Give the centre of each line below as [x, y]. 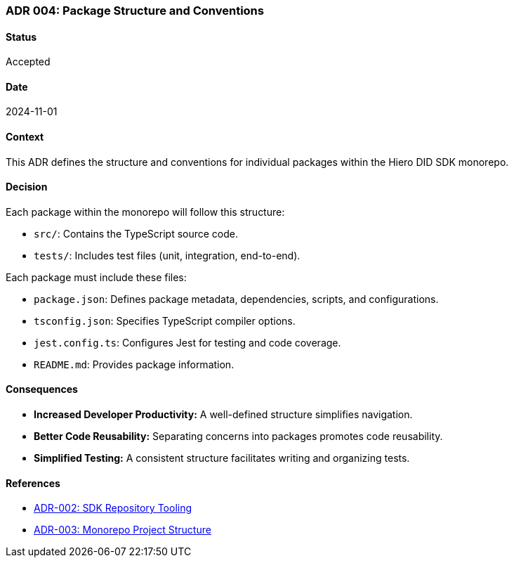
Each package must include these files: [96, 277]
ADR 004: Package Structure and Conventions [135, 11]
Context [25, 137]
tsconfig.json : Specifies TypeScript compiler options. [165, 321]
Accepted [28, 62]
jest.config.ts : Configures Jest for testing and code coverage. [187, 342]
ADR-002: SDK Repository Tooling [113, 508]
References [33, 483]
